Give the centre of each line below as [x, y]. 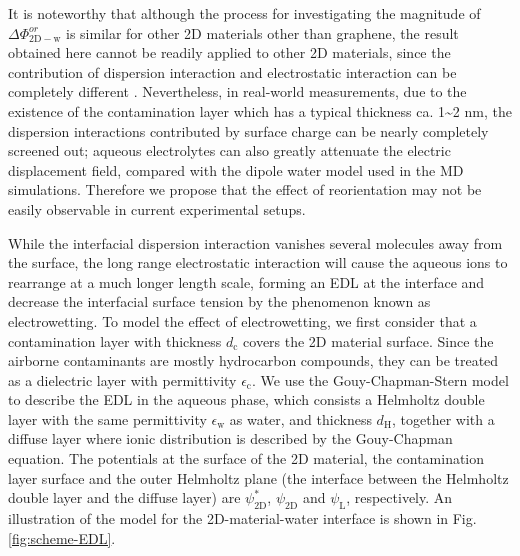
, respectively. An [399, 497]
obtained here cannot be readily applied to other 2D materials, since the [229, 52]
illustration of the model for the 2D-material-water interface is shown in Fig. [242, 518]
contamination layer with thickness [115, 340]
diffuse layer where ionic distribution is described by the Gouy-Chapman [230, 438]
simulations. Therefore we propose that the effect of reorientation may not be [245, 189]
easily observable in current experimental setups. [157, 208]
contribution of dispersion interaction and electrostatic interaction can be [232, 71]
